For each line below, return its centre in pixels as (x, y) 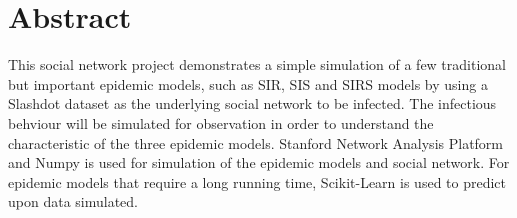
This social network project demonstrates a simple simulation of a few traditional (257, 64)
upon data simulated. (73, 201)
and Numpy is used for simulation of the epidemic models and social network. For (259, 162)
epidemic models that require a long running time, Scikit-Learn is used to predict (257, 181)
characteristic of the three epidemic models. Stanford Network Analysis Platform (256, 142)
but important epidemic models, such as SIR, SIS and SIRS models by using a (248, 83)
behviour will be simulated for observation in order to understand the (221, 122)
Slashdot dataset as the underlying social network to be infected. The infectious (252, 103)
